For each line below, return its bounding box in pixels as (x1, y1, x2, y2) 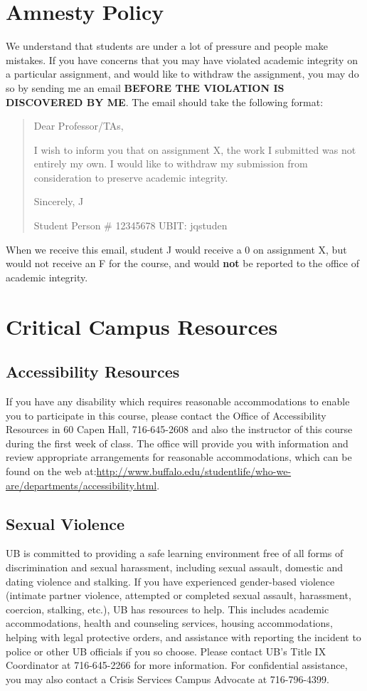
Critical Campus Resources (6, 311, 278, 341)
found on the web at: (6, 463, 97, 478)
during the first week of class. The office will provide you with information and (6, 435, 349, 450)
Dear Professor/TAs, (33, 118, 124, 133)
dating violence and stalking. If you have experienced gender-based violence (6, 573, 335, 588)
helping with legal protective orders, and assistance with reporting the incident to (6, 629, 361, 644)
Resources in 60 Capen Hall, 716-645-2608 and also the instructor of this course (6, 422, 353, 437)
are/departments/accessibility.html (6, 477, 157, 492)
